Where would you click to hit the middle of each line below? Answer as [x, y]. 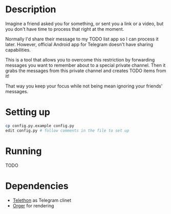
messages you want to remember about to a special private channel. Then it [85, 65]
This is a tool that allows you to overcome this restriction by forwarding [80, 59]
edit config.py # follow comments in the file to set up [67, 131]
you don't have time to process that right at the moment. [65, 29]
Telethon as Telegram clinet [42, 200]
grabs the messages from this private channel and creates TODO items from [86, 71]
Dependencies [37, 186]
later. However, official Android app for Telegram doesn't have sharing [79, 44]
